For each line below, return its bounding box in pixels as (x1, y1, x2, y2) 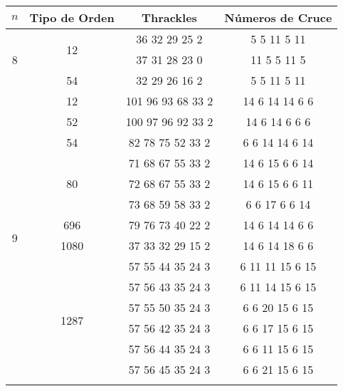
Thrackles (142, 9, 197, 26)
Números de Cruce (224, 9, 332, 26)
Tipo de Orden (29, 9, 115, 26)
